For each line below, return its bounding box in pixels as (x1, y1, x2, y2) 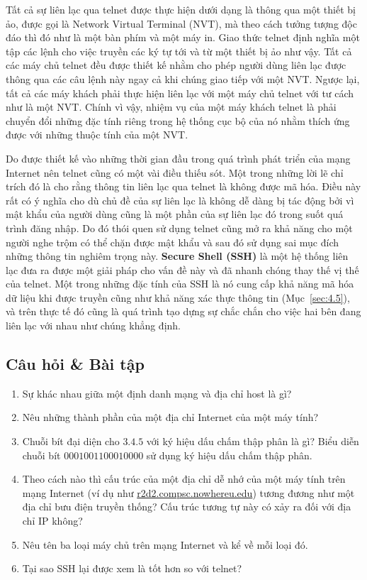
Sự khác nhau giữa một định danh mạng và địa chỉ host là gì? (22, 385, 292, 400)
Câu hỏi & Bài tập (6, 353, 145, 375)
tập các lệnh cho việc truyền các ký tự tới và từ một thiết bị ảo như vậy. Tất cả (6, 43, 352, 58)
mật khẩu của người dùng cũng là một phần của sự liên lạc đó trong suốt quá (6, 207, 344, 221)
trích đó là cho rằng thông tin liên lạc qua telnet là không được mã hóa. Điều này (6, 179, 361, 194)
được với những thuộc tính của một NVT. (6, 127, 188, 142)
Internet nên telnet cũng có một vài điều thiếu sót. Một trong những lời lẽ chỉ (6, 165, 344, 180)
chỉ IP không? (22, 513, 83, 528)
